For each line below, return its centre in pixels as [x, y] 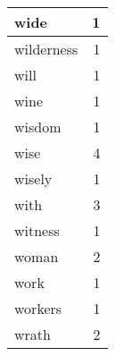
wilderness [46, 49]
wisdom [38, 127]
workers [38, 308]
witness [37, 230]
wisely [33, 178]
